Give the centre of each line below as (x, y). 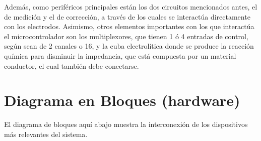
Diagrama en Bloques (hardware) (122, 100)
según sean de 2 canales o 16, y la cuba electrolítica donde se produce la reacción (129, 46)
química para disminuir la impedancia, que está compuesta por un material (120, 55)
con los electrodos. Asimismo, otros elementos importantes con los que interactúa (129, 26)
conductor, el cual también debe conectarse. (72, 65)
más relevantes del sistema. (46, 134)
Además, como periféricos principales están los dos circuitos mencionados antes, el (131, 7)
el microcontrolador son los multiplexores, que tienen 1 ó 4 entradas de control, (126, 36)
